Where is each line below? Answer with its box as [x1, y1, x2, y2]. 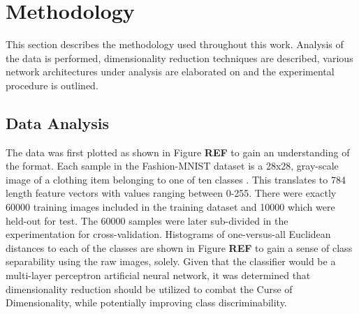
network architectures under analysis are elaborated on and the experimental [6, 64, 335, 79]
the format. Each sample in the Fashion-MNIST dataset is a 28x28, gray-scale [6, 158, 339, 173]
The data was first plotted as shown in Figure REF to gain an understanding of [6, 144, 350, 159]
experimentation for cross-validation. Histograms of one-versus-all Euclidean [6, 227, 331, 241]
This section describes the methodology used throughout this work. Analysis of [6, 37, 344, 52]
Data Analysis [6, 112, 110, 133]
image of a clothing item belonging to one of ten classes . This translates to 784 [6, 172, 346, 186]
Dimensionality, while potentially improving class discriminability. [6, 295, 287, 310]
